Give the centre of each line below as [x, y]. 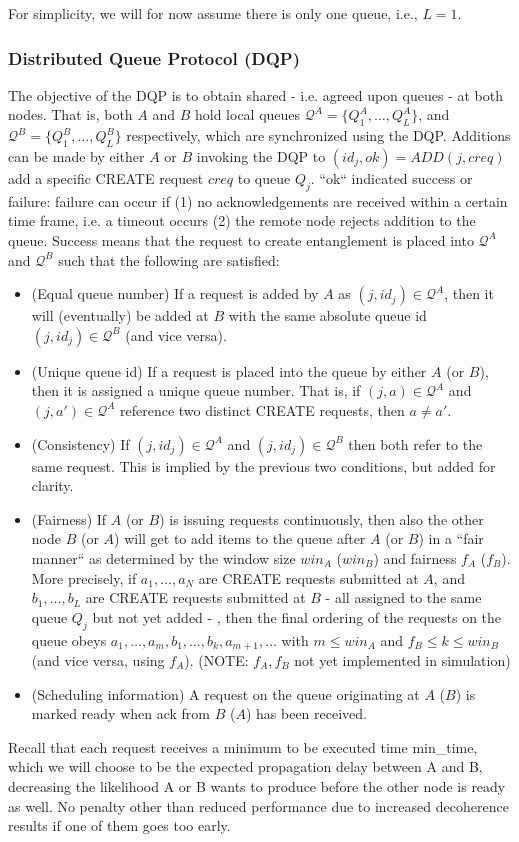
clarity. [52, 485]
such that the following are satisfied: [169, 259]
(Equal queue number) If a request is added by [175, 293]
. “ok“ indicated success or [391, 178]
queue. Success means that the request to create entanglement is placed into [241, 239]
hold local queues [247, 114]
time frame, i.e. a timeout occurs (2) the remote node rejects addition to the [242, 220]
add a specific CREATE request [106, 178]
